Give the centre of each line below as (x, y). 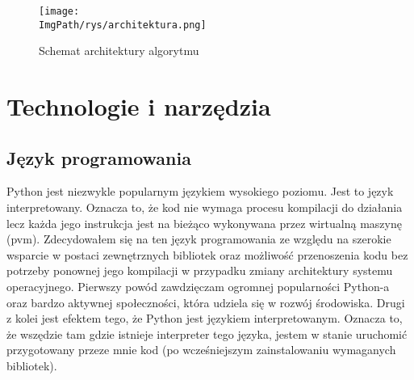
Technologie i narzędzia (139, 106)
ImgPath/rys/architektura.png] (123, 25)
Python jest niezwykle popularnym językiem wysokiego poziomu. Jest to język (200, 191)
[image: (59, 11)
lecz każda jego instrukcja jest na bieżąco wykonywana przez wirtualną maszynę (204, 223)
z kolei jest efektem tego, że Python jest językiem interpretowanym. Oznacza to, (205, 318)
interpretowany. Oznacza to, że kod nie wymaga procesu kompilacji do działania (205, 207)
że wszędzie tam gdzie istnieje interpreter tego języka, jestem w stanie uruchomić (207, 334)
